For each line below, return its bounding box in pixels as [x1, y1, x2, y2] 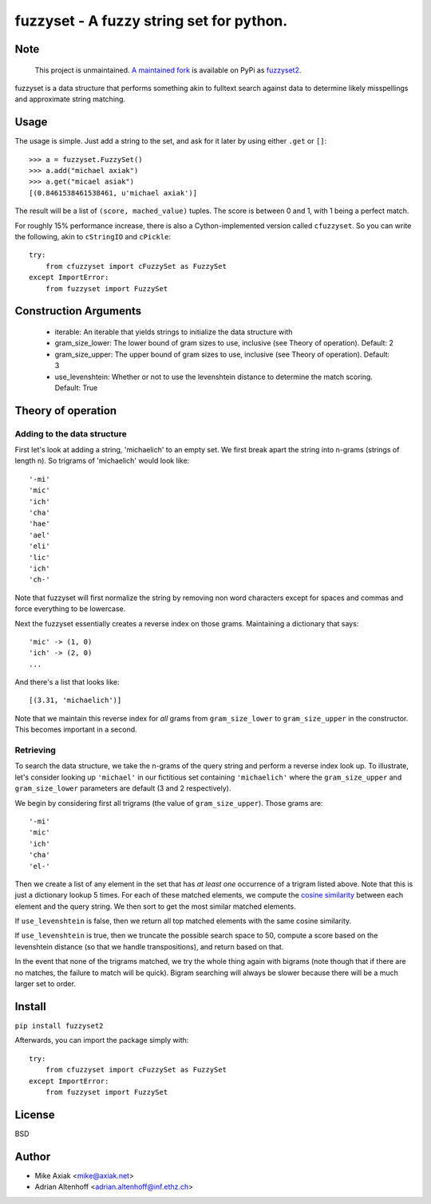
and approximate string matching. [14, 94, 126, 104]
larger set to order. [14, 979, 76, 989]
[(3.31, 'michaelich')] [29, 696, 122, 705]
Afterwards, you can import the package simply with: [14, 1036, 189, 1045]
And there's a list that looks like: [14, 677, 120, 687]
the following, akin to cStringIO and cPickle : [14, 231, 172, 241]
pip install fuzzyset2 [14, 1021, 104, 1030]
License [14, 1107, 55, 1121]
